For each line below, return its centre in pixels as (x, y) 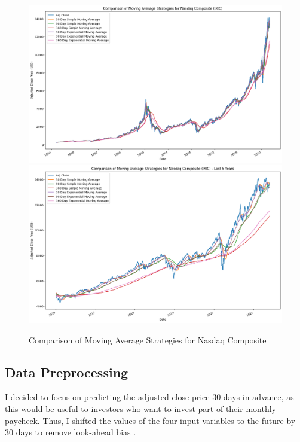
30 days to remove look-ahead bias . (71, 432)
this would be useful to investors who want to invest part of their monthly (140, 409)
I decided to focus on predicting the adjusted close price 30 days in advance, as (149, 397)
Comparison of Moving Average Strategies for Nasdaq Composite (148, 339)
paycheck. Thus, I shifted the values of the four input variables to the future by (150, 420)
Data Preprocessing (67, 372)
